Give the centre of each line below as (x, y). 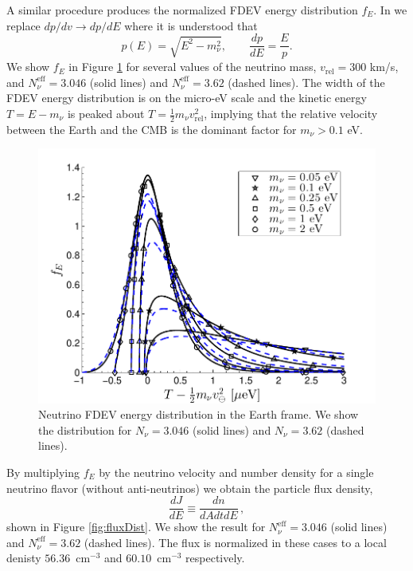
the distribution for (85, 429)
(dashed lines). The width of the (306, 82)
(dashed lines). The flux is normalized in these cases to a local (235, 542)
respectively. (215, 558)
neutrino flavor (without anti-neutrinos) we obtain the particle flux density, (190, 488)
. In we (390, 10)
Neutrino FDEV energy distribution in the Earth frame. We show (199, 414)
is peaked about (106, 114)
